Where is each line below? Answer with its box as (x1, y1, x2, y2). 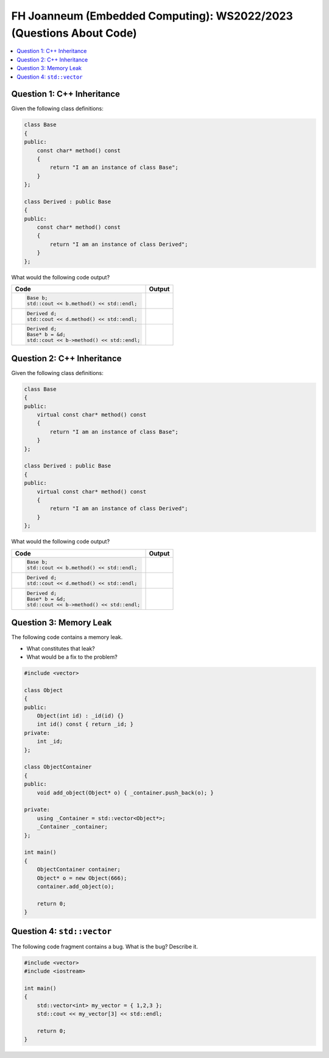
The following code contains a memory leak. (11, 634, 123, 641)
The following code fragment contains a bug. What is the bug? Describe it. (11, 943, 198, 950)
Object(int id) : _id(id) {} (37, 712, 124, 720)
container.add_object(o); (37, 883, 115, 890)
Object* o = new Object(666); (37, 874, 127, 881)
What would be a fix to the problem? (26, 653, 118, 661)
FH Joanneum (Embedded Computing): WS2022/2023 (11, 9, 294, 23)
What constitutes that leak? (26, 645, 95, 652)
